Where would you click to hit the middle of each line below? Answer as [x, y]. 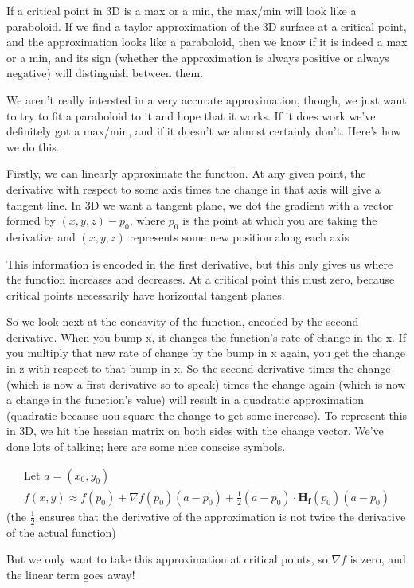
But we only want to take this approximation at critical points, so [167, 559]
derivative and [41, 236]
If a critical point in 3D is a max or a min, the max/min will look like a [182, 10]
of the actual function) [61, 532]
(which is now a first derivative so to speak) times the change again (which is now [206, 384]
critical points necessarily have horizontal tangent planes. [146, 294]
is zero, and [378, 559]
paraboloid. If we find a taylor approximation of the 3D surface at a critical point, [207, 26]
